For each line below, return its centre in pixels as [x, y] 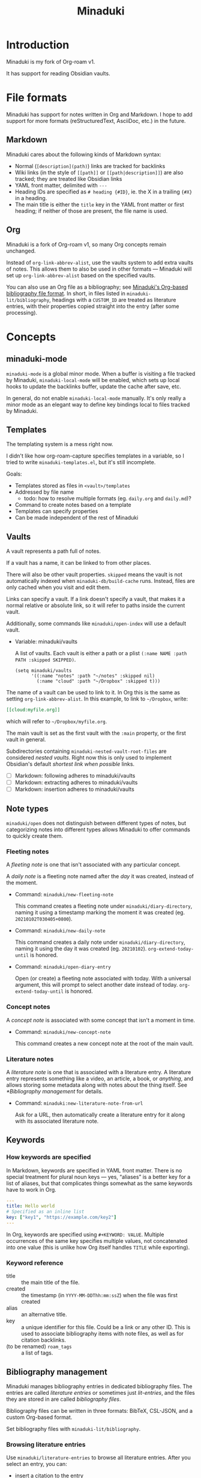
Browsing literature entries [46, 1444]
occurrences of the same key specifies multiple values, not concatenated [97, 1241]
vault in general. [26, 739]
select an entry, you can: [37, 1464]
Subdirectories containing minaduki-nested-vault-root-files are [86, 751]
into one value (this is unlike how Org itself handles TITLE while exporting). [98, 1247]
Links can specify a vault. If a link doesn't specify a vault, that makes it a [96, 599]
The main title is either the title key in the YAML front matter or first [99, 204]
